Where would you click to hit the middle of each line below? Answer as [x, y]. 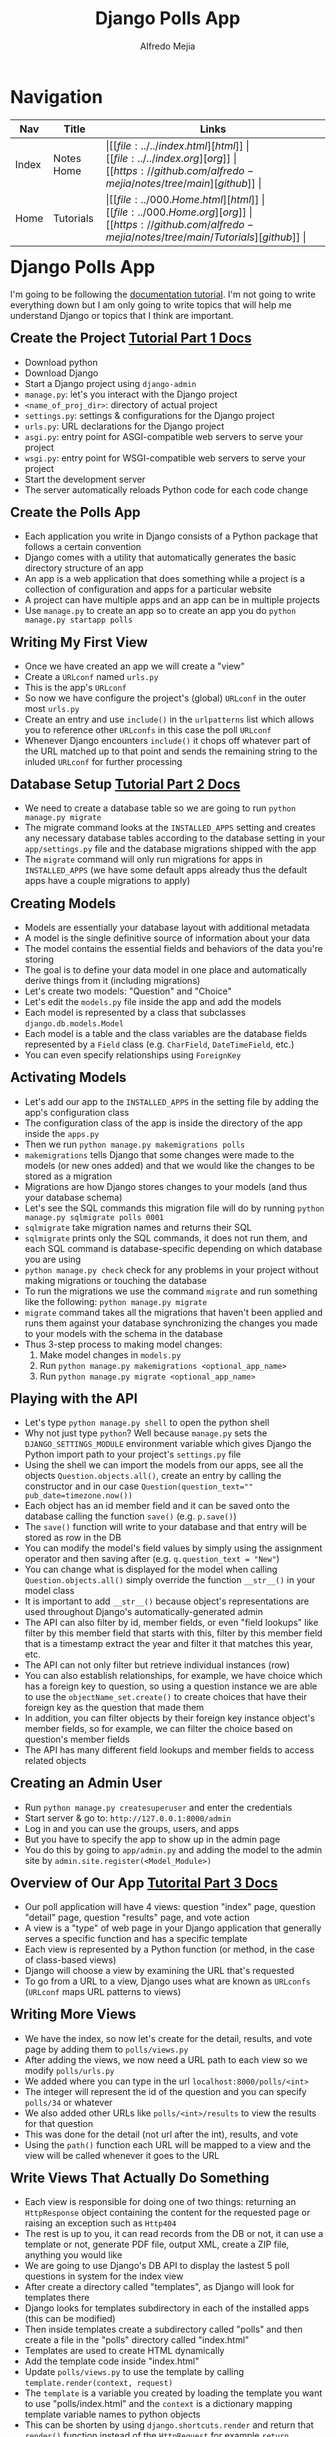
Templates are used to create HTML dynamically [124, 2351]
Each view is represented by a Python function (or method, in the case [170, 1949]
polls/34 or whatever [68, 2102]
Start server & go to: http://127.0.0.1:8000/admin [128, 1818]
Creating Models [63, 903]
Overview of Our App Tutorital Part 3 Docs [144, 1882]
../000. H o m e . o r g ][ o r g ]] [192, 212]
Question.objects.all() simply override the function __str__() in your [170, 1580]
